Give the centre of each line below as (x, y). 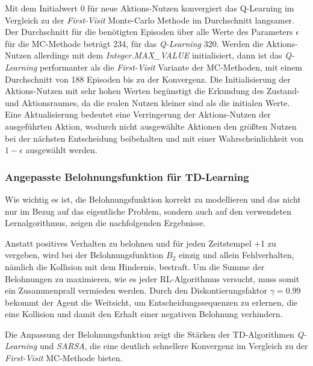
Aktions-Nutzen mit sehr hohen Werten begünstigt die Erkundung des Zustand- (152, 91)
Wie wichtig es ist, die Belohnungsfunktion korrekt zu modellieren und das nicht (153, 199)
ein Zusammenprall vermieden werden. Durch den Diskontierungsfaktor (136, 290)
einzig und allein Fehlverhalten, (236, 255)
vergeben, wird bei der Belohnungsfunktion (84, 255)
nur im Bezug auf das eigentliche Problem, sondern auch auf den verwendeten (148, 211)
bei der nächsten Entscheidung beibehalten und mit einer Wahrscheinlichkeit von (154, 138)
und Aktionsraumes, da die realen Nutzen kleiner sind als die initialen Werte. (147, 102)
